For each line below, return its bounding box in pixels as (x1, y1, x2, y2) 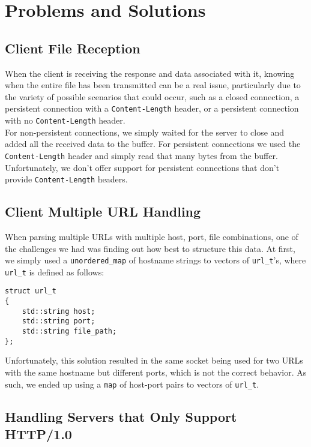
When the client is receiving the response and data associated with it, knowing (5, 67, 295, 79)
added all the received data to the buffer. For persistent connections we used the (5, 137, 301, 150)
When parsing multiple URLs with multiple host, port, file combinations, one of (5, 230, 298, 242)
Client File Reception (5, 38, 140, 57)
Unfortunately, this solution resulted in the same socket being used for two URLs (5, 354, 303, 367)
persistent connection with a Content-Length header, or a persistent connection (5, 102, 299, 115)
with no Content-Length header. (5, 114, 125, 127)
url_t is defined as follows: (5, 265, 104, 278)
